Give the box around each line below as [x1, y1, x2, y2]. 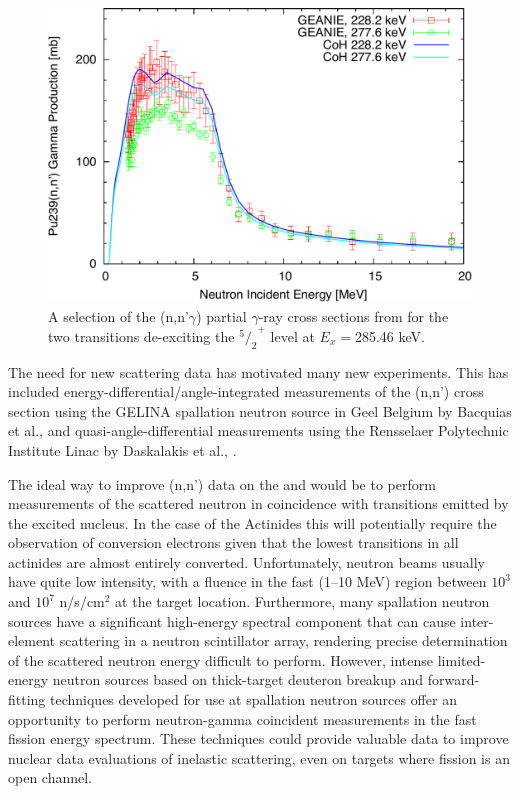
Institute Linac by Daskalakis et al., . [8, 439, 237, 460]
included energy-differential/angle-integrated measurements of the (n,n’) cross [8, 381, 484, 402]
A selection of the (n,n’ [48, 305, 189, 326]
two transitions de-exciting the [48, 325, 235, 346]
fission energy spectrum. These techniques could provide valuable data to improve [8, 728, 509, 749]
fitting [8, 689, 46, 710]
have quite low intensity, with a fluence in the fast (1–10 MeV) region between [8, 571, 487, 592]
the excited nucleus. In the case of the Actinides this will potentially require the [8, 512, 497, 533]
